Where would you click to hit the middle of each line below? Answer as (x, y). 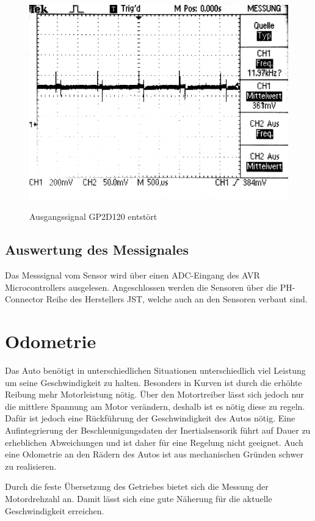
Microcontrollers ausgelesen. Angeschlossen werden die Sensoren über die (141, 287)
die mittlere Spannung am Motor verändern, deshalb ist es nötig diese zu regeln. (155, 406)
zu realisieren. (31, 466)
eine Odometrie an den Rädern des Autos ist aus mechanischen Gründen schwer (154, 454)
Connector (24, 299)
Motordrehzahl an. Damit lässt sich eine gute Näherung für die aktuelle (139, 498)
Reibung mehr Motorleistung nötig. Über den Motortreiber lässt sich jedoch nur (155, 394)
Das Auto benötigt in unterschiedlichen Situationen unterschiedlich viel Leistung (155, 370)
